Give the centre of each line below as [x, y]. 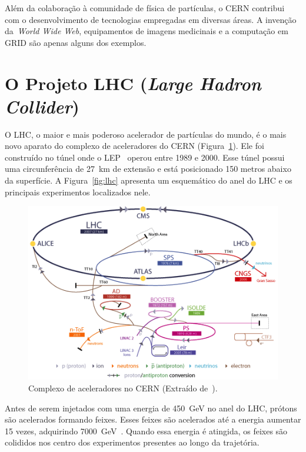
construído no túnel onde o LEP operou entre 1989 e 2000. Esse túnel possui [145, 157]
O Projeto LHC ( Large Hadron [133, 83]
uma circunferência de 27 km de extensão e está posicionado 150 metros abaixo [148, 169]
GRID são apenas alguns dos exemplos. [76, 42]
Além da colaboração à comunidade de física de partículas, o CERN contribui [145, 8]
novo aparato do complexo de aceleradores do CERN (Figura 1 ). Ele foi [134, 146]
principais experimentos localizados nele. [78, 192]
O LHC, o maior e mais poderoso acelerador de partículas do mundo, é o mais [146, 134]
